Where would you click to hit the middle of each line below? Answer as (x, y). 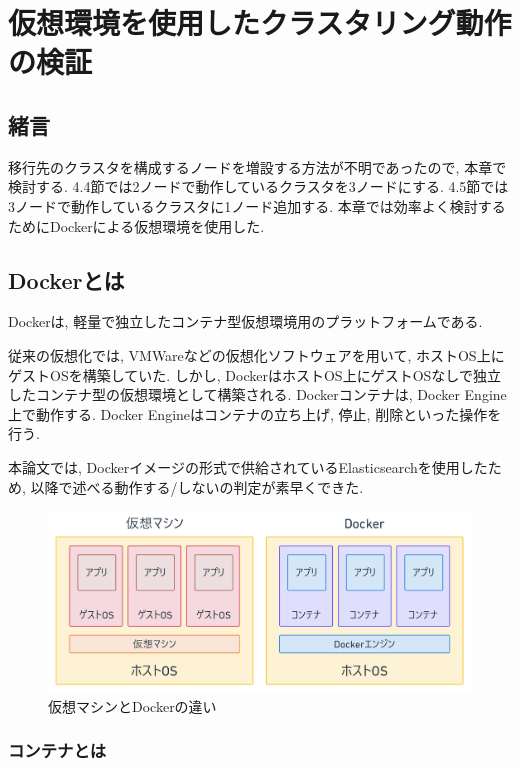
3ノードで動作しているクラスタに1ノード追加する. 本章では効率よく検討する (257, 205)
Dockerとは (66, 279)
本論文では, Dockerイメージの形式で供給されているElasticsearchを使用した (248, 466)
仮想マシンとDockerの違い (132, 705)
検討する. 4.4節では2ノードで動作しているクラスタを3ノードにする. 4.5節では (258, 186)
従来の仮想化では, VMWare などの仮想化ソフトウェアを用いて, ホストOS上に (256, 354)
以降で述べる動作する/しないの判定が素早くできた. (197, 486)
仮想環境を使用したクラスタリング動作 (260, 22)
